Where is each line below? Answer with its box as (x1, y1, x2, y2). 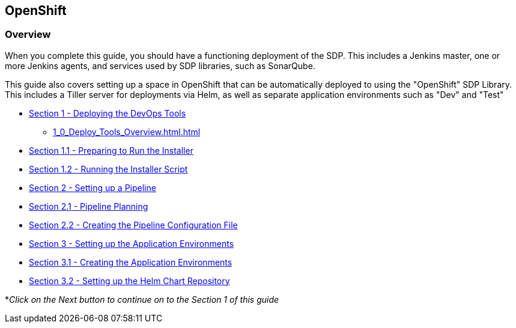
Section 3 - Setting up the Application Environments (29, 238, 234, 249)
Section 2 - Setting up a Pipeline (29, 182, 156, 193)
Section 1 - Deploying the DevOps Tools (29, 108, 186, 118)
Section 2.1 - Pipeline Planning (29, 201, 148, 211)
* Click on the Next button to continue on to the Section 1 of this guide (5, 294, 279, 305)
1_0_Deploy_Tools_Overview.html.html (53, 126, 201, 137)
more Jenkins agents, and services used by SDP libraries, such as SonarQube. (5, 60, 315, 71)
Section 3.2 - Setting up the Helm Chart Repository (29, 275, 230, 286)
